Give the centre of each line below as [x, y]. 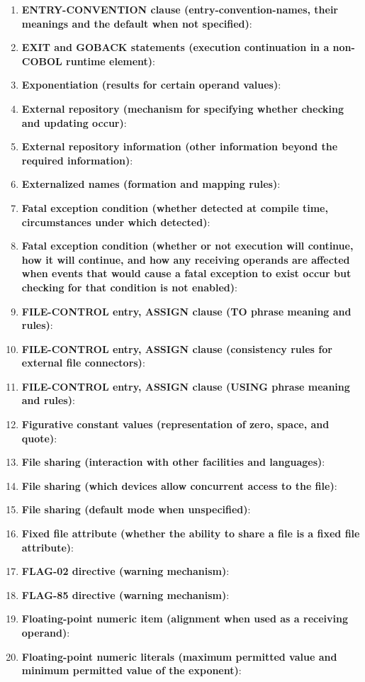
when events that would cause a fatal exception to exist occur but [186, 273]
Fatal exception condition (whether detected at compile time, [175, 207]
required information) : [77, 160]
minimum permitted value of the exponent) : [131, 670]
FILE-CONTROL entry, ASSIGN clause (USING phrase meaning [186, 386]
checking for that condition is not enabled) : [129, 287]
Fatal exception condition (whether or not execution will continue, [187, 246]
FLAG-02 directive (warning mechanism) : [125, 571]
